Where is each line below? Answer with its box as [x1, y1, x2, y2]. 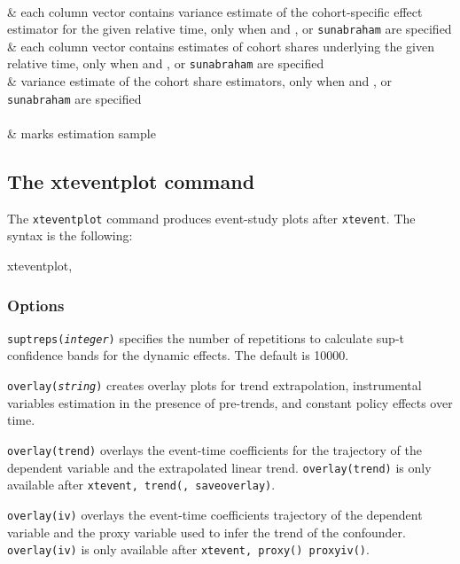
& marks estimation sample [7, 123, 156, 142]
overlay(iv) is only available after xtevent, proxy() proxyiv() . [7, 540, 370, 559]
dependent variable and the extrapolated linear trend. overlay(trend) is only [7, 458, 432, 476]
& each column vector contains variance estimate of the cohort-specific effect [7, 2, 423, 20]
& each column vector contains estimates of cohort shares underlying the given [7, 36, 434, 55]
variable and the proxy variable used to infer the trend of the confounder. [7, 522, 406, 541]
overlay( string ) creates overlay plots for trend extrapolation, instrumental [7, 376, 422, 395]
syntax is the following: [7, 226, 133, 245]
